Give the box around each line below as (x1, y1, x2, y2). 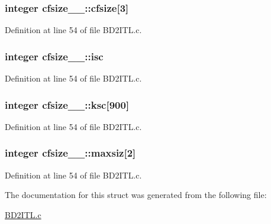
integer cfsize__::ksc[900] (5, 97, 130, 112)
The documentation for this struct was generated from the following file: (5, 189, 267, 201)
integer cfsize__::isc (5, 48, 104, 63)
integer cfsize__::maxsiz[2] (5, 145, 136, 160)
